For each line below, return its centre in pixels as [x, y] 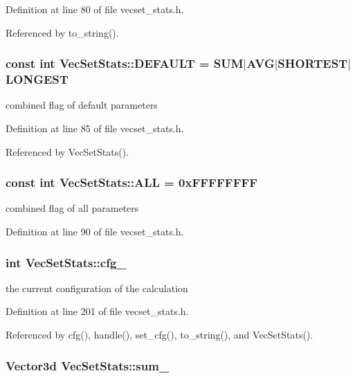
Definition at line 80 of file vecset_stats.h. [95, 9]
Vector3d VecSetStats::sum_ [88, 365]
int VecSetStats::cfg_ [66, 262]
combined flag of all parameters [72, 208]
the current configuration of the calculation [97, 288]
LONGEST [37, 79]
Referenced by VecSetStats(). [67, 151]
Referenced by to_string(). [62, 32]
